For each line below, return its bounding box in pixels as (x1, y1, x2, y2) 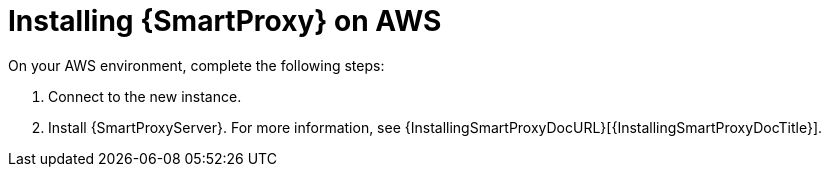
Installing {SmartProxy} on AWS (8, 4, 442, 38)
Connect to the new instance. (48, 87, 242, 105)
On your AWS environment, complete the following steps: (8, 56, 385, 74)
